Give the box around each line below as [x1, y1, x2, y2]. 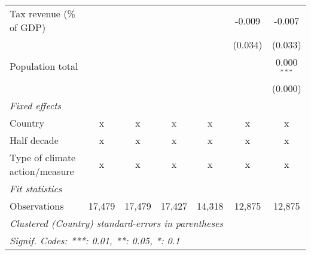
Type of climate [10, 150, 76, 164]
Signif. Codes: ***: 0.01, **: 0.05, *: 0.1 [10, 233, 180, 247]
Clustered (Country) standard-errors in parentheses [10, 216, 223, 230]
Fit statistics [10, 181, 62, 195]
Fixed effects [10, 98, 62, 112]
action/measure [10, 164, 74, 178]
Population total [10, 59, 78, 73]
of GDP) [10, 20, 46, 34]
